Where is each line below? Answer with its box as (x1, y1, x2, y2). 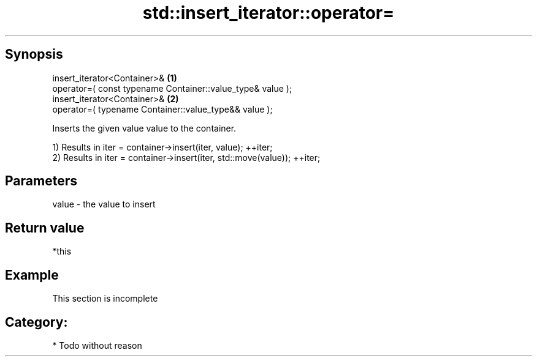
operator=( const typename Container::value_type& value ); (52, 83, 292, 94)
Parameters (5, 173, 77, 189)
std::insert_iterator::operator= (142, 2, 395, 23)
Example (5, 267, 59, 283)
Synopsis (5, 47, 63, 62)
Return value (5, 220, 85, 236)
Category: (5, 314, 68, 330)
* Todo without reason (52, 340, 142, 351)
